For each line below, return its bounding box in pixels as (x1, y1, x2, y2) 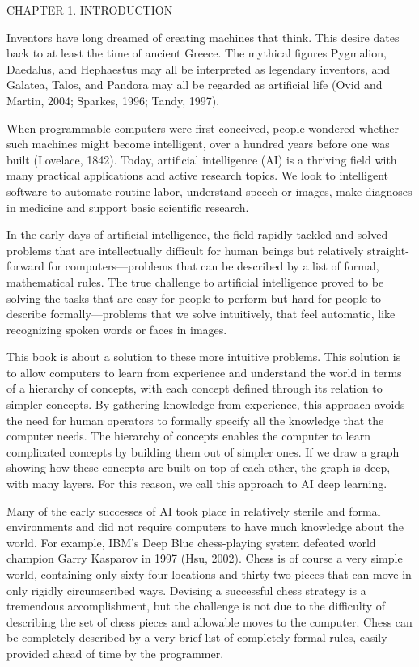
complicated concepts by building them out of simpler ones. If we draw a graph (6, 443, 400, 460)
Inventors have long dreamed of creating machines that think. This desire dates (6, 28, 400, 45)
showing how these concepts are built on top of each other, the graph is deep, (6, 459, 391, 476)
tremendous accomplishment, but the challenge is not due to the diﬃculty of (6, 597, 386, 614)
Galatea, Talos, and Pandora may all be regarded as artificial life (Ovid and (6, 76, 383, 93)
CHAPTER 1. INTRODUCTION (6, 2, 173, 18)
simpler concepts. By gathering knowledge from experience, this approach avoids (6, 396, 405, 413)
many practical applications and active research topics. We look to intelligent (6, 167, 389, 184)
